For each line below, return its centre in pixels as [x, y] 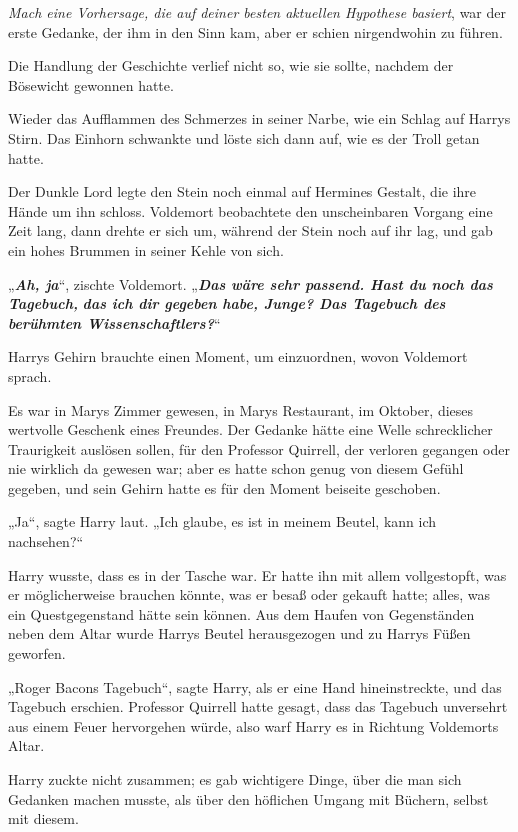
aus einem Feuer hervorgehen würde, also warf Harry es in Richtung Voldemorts [253, 725]
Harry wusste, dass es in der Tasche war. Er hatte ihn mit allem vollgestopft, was [257, 574]
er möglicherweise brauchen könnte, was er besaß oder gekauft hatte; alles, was [249, 594]
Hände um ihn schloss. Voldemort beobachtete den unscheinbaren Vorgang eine [250, 210]
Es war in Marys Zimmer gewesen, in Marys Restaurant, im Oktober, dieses [241, 409]
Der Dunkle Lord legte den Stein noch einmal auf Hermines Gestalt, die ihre [242, 191]
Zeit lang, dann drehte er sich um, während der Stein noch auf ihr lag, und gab [250, 230]
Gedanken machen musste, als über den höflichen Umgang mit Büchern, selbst [248, 798]
